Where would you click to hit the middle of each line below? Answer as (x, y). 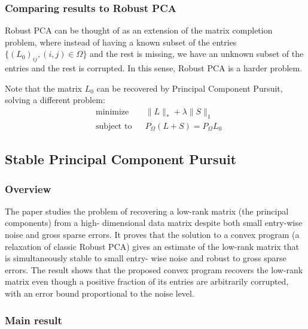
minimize (112, 112)
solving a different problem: (55, 100)
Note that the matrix (44, 88)
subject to (114, 126)
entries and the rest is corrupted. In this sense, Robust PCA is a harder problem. (154, 68)
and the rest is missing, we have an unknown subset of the (197, 54)
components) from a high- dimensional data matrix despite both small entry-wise (154, 223)
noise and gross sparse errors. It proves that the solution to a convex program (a (152, 235)
